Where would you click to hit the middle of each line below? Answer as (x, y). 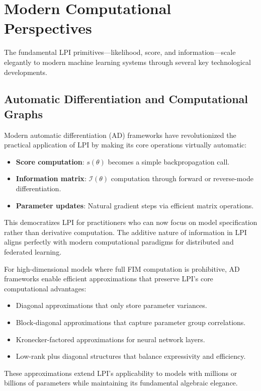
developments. (26, 72)
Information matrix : (51, 178)
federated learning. (33, 252)
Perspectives (48, 28)
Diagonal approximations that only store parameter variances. (111, 305)
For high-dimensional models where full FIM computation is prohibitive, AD (122, 268)
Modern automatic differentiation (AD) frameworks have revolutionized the (120, 135)
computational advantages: (45, 288)
